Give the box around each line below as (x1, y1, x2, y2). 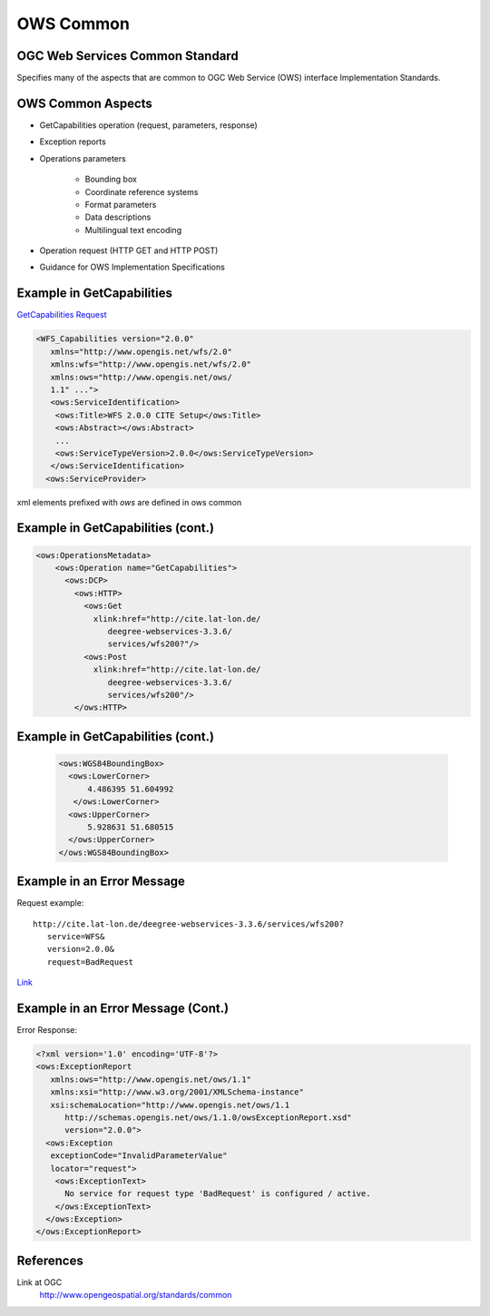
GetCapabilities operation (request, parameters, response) (39, 119, 258, 131)
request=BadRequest (46, 957, 134, 967)
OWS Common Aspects (16, 95, 153, 111)
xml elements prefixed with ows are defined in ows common (16, 496, 242, 507)
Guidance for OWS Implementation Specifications (39, 261, 226, 272)
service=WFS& (46, 931, 105, 941)
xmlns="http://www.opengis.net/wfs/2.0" (50, 346, 233, 357)
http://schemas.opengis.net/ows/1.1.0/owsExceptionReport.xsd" (64, 1112, 352, 1123)
